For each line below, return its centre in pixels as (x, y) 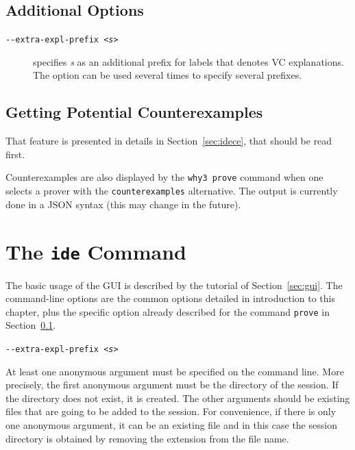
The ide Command (96, 251)
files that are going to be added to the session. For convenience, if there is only (171, 411)
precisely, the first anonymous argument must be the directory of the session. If (172, 385)
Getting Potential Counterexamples (134, 112)
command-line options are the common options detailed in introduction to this (170, 298)
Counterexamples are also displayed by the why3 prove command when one (164, 177)
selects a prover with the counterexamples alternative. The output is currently (172, 191)
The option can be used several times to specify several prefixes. (168, 75)
